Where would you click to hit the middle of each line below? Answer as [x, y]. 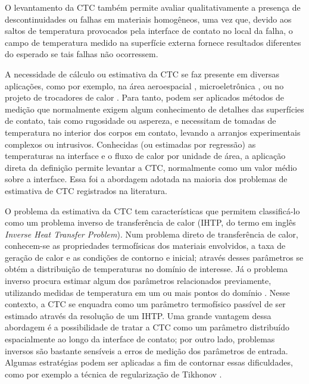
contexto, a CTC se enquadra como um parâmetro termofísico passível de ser [145, 304]
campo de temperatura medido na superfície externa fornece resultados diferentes [153, 42]
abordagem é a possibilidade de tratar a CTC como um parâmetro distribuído [147, 327]
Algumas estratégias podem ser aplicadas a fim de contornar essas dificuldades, [149, 362]
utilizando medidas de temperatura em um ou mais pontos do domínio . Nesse [147, 292]
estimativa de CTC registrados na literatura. [86, 190]
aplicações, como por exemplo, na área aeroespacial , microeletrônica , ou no [144, 85]
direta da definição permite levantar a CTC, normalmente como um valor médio [151, 167]
